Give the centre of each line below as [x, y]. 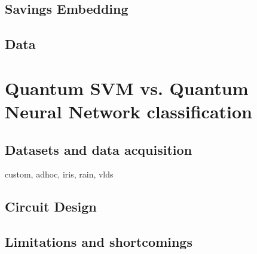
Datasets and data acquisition [99, 149]
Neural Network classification [129, 111]
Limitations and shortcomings [99, 242]
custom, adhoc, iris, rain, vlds [59, 174]
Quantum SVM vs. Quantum [127, 88]
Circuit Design [51, 206]
